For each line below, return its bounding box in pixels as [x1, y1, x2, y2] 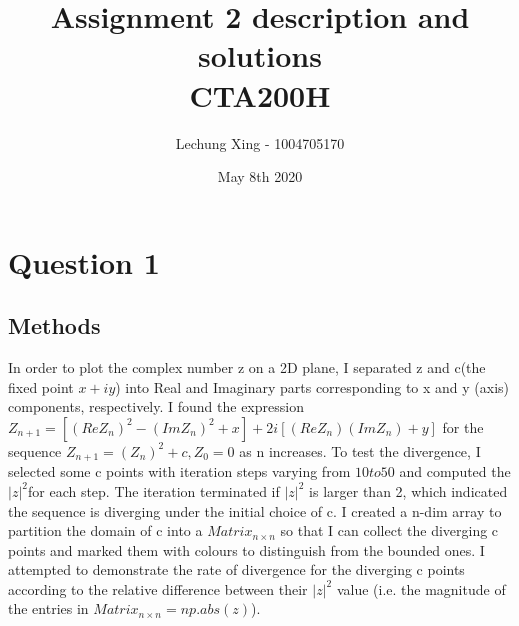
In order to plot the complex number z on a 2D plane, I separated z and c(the [8, 357, 486, 378]
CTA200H [189, 74, 331, 115]
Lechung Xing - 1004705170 [175, 132, 345, 153]
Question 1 [8, 241, 160, 282]
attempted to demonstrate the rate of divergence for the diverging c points [8, 559, 465, 580]
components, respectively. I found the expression [8, 396, 304, 417]
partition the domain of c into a [8, 520, 203, 541]
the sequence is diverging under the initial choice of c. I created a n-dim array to [8, 500, 502, 521]
